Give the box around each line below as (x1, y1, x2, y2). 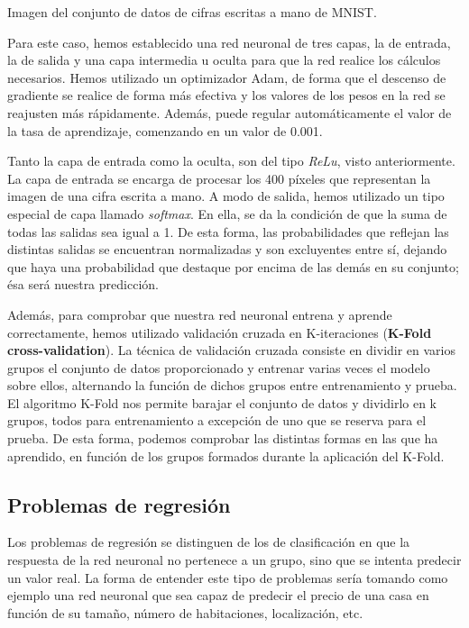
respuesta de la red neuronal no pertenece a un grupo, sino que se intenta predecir (7, 551, 462, 569)
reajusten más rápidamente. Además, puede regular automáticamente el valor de (7, 103, 452, 122)
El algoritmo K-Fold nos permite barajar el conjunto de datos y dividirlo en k (7, 393, 437, 412)
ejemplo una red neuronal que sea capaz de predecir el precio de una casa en (7, 586, 429, 605)
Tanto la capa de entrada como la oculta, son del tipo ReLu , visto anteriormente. (7, 151, 455, 170)
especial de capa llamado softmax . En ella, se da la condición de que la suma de (7, 204, 447, 223)
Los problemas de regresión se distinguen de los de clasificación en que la (7, 532, 410, 551)
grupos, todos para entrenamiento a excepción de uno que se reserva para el (7, 411, 427, 430)
